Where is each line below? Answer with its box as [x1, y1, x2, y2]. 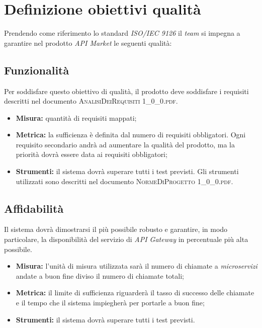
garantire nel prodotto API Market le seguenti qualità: [4, 37, 172, 48]
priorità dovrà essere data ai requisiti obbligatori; [16, 149, 167, 159]
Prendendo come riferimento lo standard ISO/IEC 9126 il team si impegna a [4, 28, 240, 38]
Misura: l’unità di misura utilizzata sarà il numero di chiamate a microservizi [16, 261, 257, 271]
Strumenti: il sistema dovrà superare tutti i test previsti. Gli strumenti [16, 166, 239, 177]
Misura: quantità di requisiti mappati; [16, 112, 137, 123]
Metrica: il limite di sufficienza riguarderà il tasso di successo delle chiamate [16, 287, 254, 298]
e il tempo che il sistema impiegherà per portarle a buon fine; [16, 297, 205, 308]
